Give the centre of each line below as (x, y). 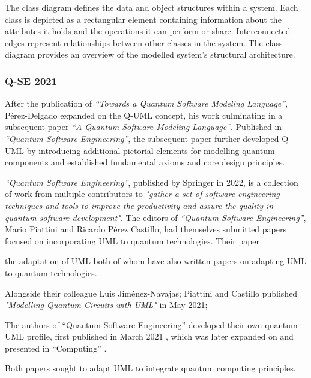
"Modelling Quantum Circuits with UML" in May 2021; (106, 305)
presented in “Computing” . (56, 348)
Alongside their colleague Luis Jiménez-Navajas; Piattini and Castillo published (151, 293)
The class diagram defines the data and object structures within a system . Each (152, 7)
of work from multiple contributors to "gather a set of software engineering (142, 194)
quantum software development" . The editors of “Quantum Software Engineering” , (155, 217)
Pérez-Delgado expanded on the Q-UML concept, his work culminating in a (144, 115)
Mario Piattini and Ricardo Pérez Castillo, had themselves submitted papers (146, 229)
